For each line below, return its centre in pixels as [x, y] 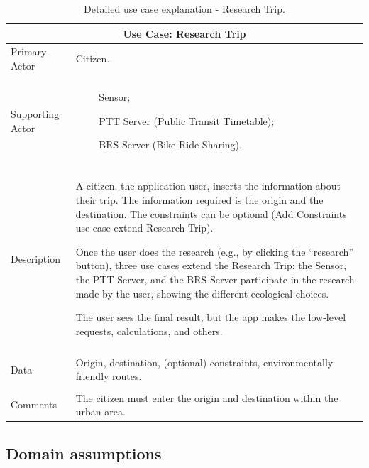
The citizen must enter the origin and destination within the [207, 397]
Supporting [35, 113]
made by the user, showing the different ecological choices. [202, 293]
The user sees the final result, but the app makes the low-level [211, 317]
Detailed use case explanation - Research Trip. [184, 9]
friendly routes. [109, 376]
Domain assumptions [84, 453]
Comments [34, 404]
